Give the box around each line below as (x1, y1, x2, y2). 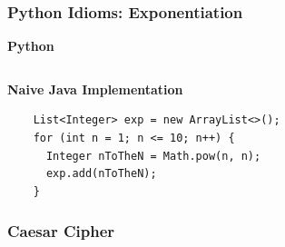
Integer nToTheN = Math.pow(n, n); (45, 149, 261, 163)
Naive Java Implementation (7, 79, 183, 98)
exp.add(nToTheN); (45, 167, 157, 181)
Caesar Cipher (7, 220, 115, 242)
